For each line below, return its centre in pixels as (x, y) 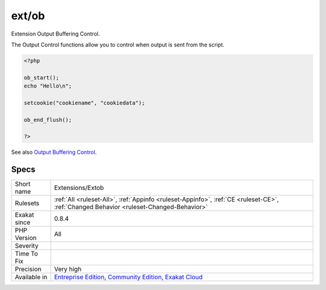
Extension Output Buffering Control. (56, 34)
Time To (27, 254)
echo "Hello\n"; (48, 86)
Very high (68, 270)
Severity (27, 246)
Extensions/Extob (79, 188)
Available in (31, 277)
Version (26, 238)
